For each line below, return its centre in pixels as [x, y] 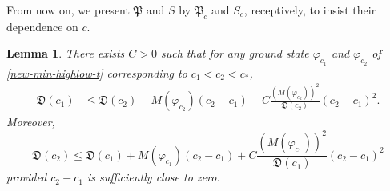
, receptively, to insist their [310, 10]
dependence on [42, 26]
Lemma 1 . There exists [66, 53]
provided [27, 177]
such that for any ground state [235, 53]
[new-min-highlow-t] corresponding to [97, 72]
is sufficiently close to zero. [153, 177]
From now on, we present [68, 10]
